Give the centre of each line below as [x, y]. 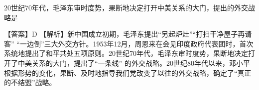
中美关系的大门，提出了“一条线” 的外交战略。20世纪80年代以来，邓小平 [134, 63]
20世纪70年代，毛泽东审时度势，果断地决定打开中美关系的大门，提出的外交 [126, 7]
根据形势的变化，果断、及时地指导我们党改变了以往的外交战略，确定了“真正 [128, 72]
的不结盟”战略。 [30, 82]
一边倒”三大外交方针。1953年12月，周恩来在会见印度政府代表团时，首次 [136, 43]
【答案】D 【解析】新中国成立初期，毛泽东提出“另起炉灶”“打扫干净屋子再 [125, 34]
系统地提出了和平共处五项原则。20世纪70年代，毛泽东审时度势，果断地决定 [126, 53]
